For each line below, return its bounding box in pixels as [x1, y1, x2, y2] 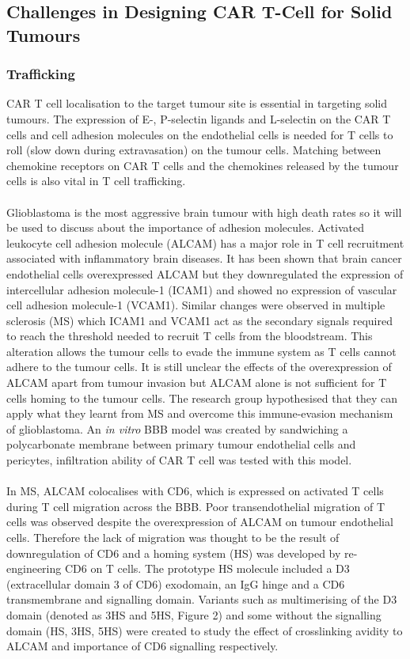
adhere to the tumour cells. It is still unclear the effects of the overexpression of [6, 358, 392, 375]
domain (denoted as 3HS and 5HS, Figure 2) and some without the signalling [6, 606, 382, 623]
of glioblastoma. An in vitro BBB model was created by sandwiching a [6, 420, 348, 437]
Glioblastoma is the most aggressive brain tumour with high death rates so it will [6, 203, 402, 220]
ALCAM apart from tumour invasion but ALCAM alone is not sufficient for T [6, 374, 387, 391]
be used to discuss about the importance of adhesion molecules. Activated [6, 219, 364, 236]
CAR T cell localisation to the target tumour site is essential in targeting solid [6, 95, 388, 112]
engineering [6, 560, 62, 577]
